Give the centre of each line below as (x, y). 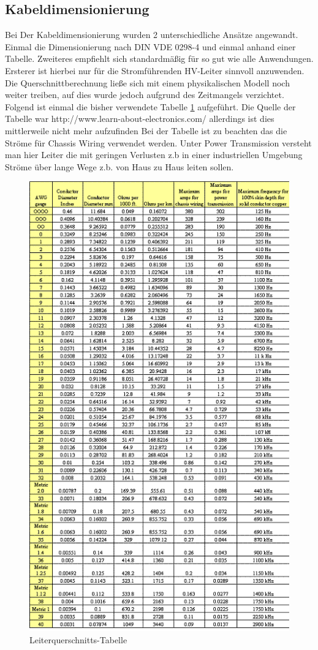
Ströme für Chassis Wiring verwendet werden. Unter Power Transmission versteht (158, 142)
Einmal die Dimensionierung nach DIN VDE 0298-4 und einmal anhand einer (150, 46)
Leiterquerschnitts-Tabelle (78, 639)
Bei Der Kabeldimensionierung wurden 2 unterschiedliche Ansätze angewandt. (152, 35)
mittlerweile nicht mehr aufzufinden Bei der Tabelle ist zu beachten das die (146, 130)
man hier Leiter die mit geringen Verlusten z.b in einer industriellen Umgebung (154, 155)
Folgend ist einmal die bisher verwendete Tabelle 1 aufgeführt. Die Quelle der (150, 106)
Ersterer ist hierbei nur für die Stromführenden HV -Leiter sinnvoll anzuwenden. (155, 70)
